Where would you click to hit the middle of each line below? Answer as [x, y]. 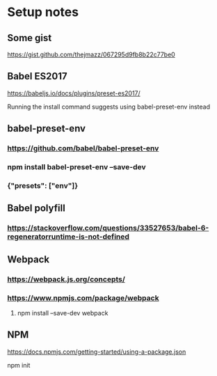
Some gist [30, 38]
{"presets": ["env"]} [43, 185]
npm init [19, 365]
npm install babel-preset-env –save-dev [77, 167]
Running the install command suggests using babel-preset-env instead [109, 107]
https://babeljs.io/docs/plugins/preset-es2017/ [74, 93]
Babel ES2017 [37, 76]
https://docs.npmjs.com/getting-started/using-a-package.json [97, 352]
